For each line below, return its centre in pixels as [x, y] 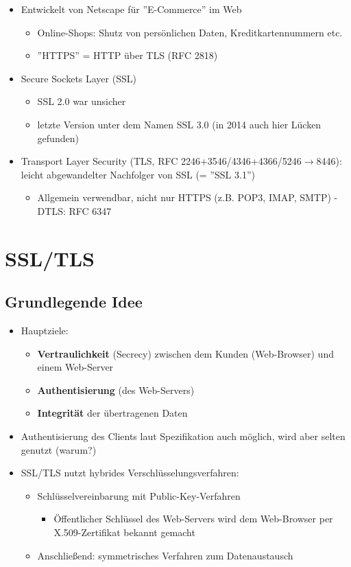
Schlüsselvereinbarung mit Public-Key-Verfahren [139, 495]
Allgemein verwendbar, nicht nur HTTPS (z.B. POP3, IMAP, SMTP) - [187, 197]
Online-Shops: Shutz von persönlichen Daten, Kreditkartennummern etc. [190, 32]
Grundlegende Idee [74, 302]
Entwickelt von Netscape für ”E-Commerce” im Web [131, 9]
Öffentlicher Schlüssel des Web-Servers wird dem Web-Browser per [193, 519]
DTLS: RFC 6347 [74, 210]
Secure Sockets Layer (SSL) [78, 78]
